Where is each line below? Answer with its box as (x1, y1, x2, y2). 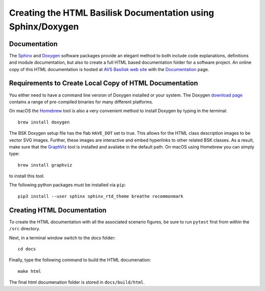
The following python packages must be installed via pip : (9, 182, 126, 188)
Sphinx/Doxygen (9, 21, 79, 32)
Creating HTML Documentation (9, 206, 106, 214)
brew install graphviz (18, 162, 73, 168)
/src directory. (9, 226, 40, 232)
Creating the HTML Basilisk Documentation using (9, 7, 214, 18)
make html (18, 268, 41, 274)
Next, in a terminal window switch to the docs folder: (9, 235, 116, 241)
